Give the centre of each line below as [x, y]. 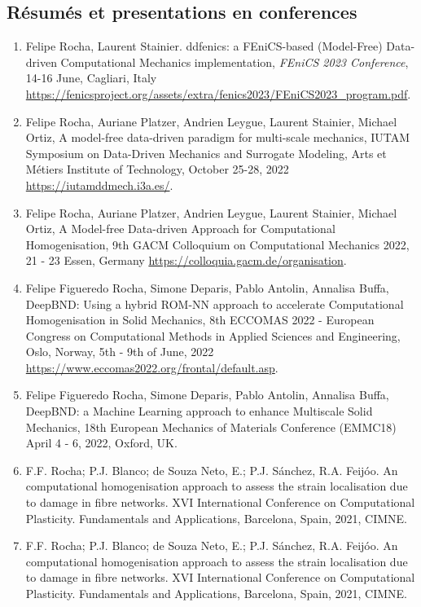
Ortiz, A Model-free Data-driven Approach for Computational [180, 229]
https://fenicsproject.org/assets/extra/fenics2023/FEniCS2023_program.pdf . [218, 93]
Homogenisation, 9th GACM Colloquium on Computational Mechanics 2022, [217, 244]
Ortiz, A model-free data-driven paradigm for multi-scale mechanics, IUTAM [218, 137]
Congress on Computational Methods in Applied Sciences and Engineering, [213, 335]
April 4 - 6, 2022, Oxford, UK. [101, 443]
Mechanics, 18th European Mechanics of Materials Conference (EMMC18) [211, 427]
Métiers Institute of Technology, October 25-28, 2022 [157, 169]
